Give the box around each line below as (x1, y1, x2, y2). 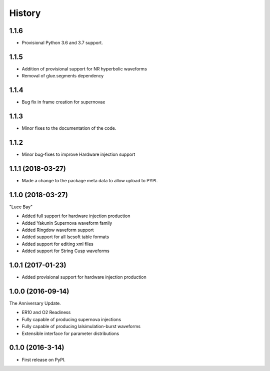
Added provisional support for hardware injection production (21, 274, 147, 280)
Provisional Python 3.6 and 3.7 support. (21, 40, 103, 46)
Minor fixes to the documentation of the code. (21, 125, 116, 131)
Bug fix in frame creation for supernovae (21, 99, 105, 105)
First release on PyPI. (21, 357, 66, 363)
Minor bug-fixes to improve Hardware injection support (21, 151, 135, 157)
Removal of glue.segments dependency (21, 73, 104, 79)
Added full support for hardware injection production (21, 213, 130, 219)
